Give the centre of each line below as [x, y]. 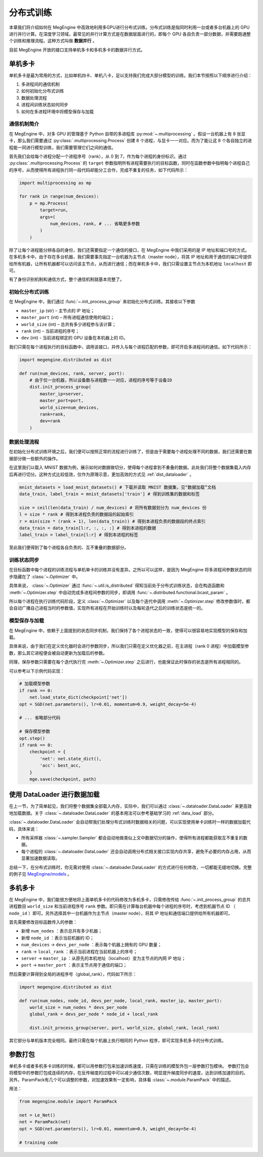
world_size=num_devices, [69, 407]
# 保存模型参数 [35, 731]
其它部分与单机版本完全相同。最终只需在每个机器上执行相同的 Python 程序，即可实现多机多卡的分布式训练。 [118, 1041]
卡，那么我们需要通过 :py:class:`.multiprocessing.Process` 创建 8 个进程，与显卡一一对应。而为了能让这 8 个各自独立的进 [130, 141]
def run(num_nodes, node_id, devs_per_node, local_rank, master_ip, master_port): [121, 1000]
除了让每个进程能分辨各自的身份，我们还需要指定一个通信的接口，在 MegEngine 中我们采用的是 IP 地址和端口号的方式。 [129, 250]
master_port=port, [62, 401]
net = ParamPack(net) [45, 1122]
